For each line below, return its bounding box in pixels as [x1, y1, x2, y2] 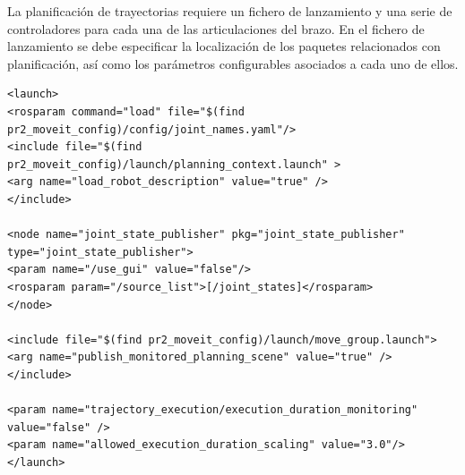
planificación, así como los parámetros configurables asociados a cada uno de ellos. [7, 54, 459, 72]
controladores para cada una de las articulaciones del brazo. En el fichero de [7, 19, 425, 38]
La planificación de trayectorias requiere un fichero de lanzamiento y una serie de [7, 2, 452, 20]
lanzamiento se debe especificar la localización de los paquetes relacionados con [7, 37, 441, 55]
